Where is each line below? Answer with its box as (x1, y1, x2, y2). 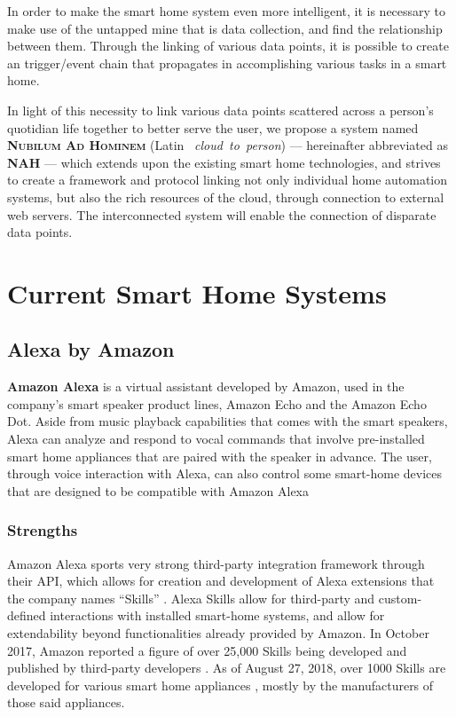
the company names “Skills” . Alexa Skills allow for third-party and (7, 588, 375, 607)
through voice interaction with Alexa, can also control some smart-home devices (7, 464, 443, 483)
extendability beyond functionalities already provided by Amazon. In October (7, 624, 429, 642)
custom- (378, 588, 422, 607)
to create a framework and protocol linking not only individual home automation (7, 170, 448, 189)
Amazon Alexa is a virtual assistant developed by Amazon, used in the (7, 377, 405, 396)
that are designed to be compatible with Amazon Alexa (7, 481, 309, 500)
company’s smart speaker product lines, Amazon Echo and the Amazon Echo (7, 394, 427, 413)
